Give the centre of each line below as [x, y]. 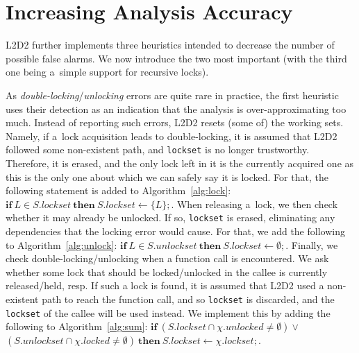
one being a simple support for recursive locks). [107, 72]
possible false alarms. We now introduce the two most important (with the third [176, 58]
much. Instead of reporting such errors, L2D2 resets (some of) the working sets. [175, 122]
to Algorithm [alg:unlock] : [61, 244]
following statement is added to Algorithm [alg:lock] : [118, 190]
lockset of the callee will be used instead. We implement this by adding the [168, 312]
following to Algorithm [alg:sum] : [77, 326]
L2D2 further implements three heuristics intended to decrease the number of [170, 45]
